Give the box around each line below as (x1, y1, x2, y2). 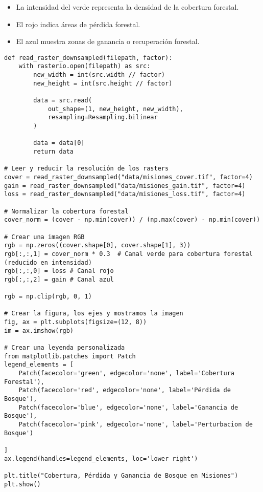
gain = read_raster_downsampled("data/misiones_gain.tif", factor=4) (4, 182, 246, 189)
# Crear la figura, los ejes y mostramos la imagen (4, 310, 183, 317)
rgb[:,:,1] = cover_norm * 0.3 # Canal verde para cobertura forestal (4, 250, 253, 258)
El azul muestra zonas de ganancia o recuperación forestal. (16, 36, 200, 47)
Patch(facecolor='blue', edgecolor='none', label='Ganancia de (18, 403, 238, 411)
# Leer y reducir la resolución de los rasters (4, 165, 169, 173)
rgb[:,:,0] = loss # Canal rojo (4, 267, 114, 275)
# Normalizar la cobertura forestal (4, 207, 129, 215)
